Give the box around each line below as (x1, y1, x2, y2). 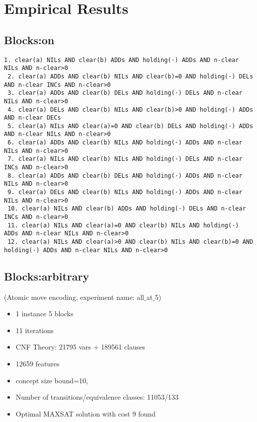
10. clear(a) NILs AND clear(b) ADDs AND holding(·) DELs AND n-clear (7, 205, 246, 212)
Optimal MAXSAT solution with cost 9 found (15, 408, 156, 419)
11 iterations (15, 325, 54, 335)
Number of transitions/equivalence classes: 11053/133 (15, 392, 178, 402)
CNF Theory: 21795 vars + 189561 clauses (15, 342, 146, 352)
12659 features (15, 358, 60, 368)
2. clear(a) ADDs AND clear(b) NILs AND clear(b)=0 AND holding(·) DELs (7, 72, 254, 80)
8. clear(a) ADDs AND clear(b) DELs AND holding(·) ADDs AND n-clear (7, 172, 243, 179)
